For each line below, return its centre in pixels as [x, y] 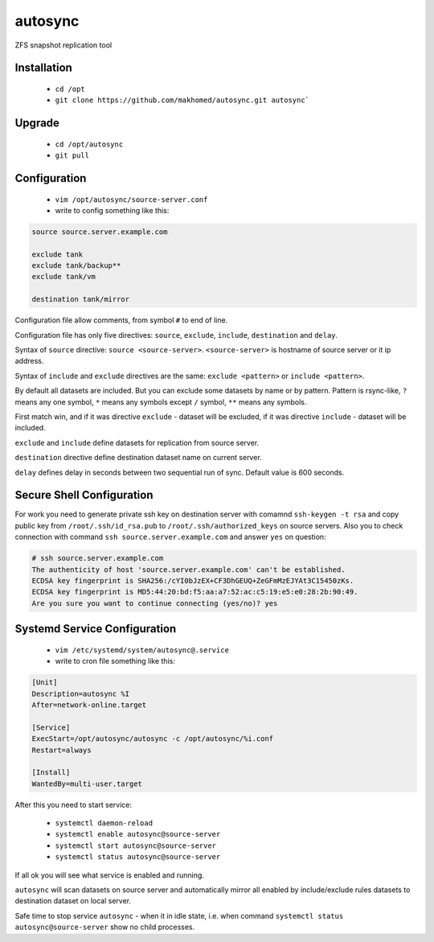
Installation [43, 68]
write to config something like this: [112, 210]
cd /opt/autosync [89, 144]
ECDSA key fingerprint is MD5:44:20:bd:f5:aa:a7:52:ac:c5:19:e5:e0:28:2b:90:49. [195, 592]
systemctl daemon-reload [104, 823]
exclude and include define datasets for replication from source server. [137, 442]
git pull [72, 156]
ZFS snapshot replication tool [63, 45]
